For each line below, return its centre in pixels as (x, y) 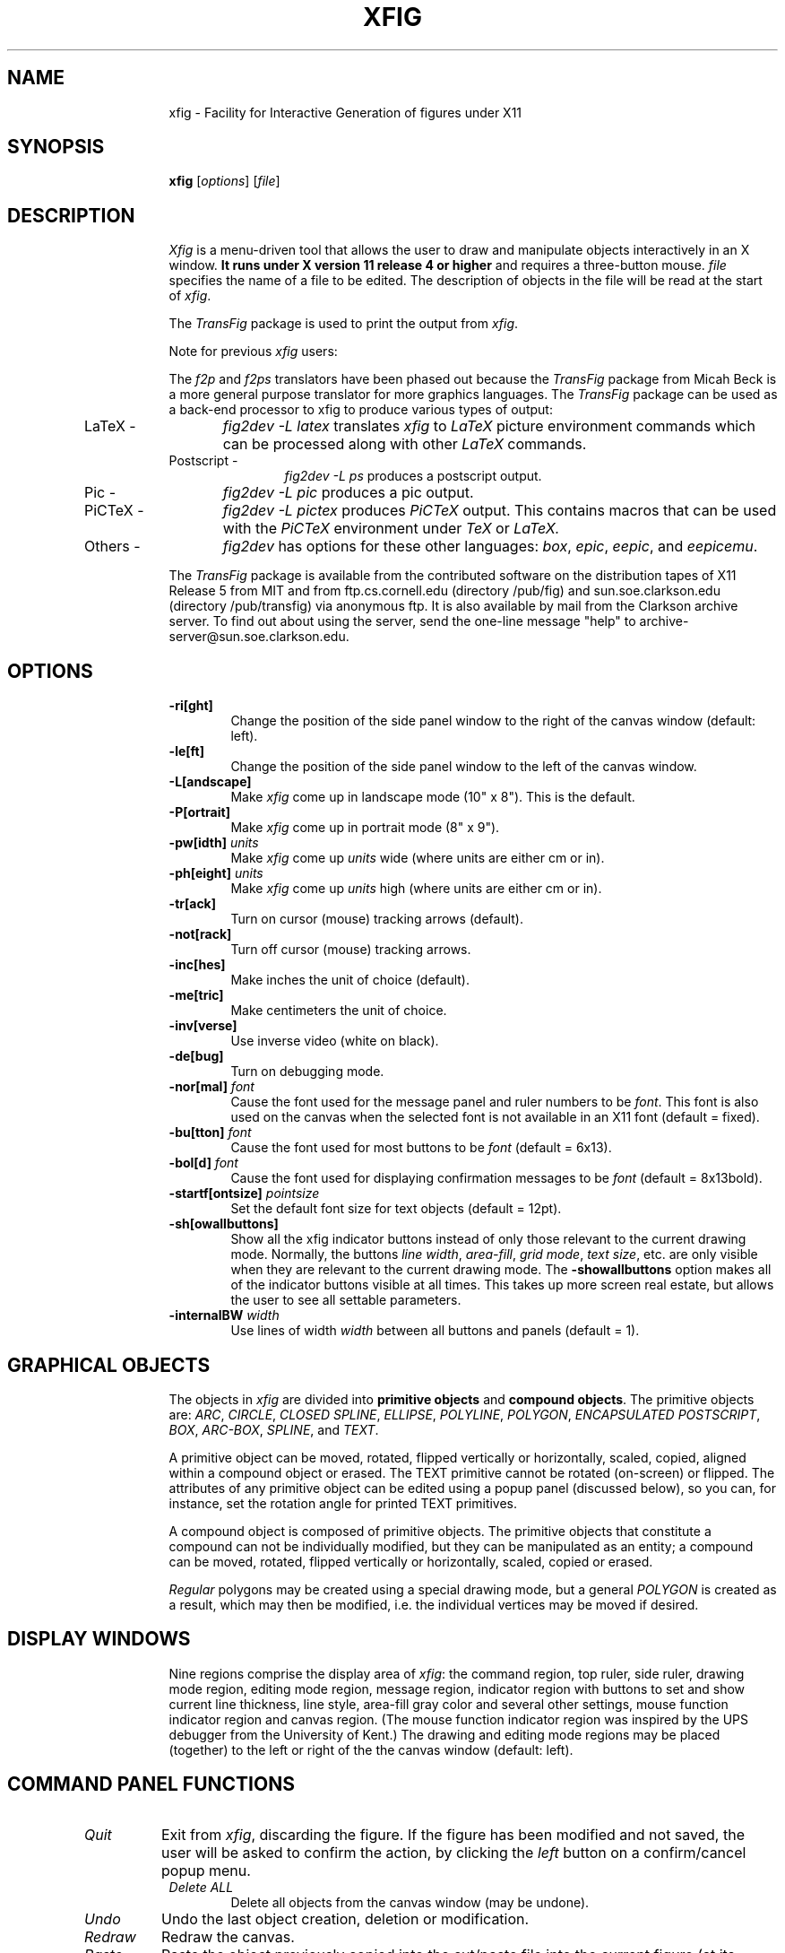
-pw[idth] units (214, 843)
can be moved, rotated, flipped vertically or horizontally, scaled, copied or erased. (411, 1561)
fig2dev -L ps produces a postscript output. (413, 476)
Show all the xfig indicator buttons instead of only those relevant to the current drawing (488, 1239)
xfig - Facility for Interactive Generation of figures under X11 (345, 112)
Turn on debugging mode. (307, 1072)
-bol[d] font (203, 1163)
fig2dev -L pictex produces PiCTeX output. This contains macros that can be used (500, 511)
